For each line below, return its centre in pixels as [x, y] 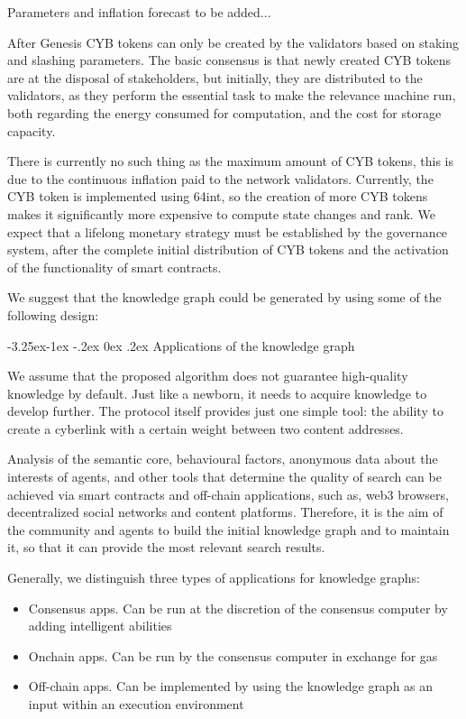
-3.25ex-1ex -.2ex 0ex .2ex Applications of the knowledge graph [181, 345]
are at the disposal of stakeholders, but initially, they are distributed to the [215, 77]
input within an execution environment [136, 704]
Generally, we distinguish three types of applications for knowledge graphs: [214, 578]
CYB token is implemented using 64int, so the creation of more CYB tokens [218, 196]
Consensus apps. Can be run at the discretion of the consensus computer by [238, 608]
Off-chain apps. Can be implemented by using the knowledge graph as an [231, 686]
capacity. [32, 130]
